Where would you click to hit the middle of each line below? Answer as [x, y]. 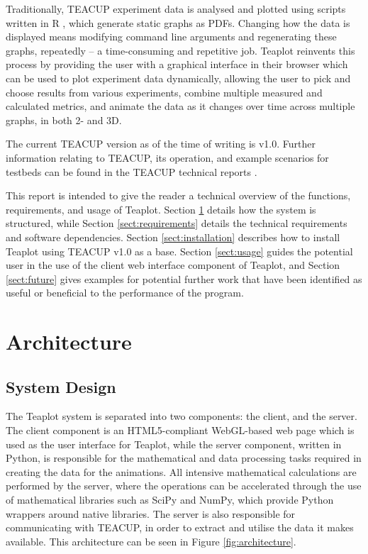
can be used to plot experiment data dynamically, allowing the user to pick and [178, 78]
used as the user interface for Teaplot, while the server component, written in [174, 444]
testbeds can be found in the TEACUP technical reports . [132, 171]
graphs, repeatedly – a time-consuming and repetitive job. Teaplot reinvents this [180, 50]
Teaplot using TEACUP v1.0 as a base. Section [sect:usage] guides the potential [179, 251]
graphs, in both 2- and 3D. [64, 120]
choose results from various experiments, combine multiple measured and [164, 92]
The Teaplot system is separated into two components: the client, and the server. [182, 416]
